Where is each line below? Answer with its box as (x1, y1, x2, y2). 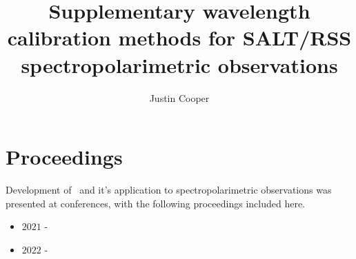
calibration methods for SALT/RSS (7, 23, 352, 52)
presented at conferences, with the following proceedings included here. (6, 196, 305, 210)
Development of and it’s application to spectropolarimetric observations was (6, 183, 332, 197)
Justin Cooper (149, 90, 210, 105)
